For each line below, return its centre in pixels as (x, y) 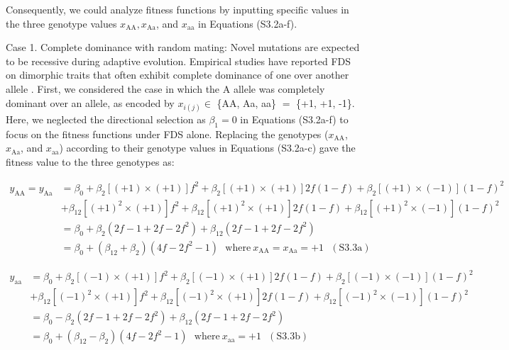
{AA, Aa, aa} (247, 102)
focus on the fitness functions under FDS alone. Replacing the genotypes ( (167, 134)
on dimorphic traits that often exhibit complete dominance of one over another (177, 75)
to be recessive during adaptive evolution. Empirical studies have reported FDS (179, 61)
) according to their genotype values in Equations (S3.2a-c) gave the (207, 148)
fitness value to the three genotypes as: (90, 161)
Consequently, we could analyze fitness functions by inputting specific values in (177, 9)
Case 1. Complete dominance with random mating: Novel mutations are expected (183, 47)
